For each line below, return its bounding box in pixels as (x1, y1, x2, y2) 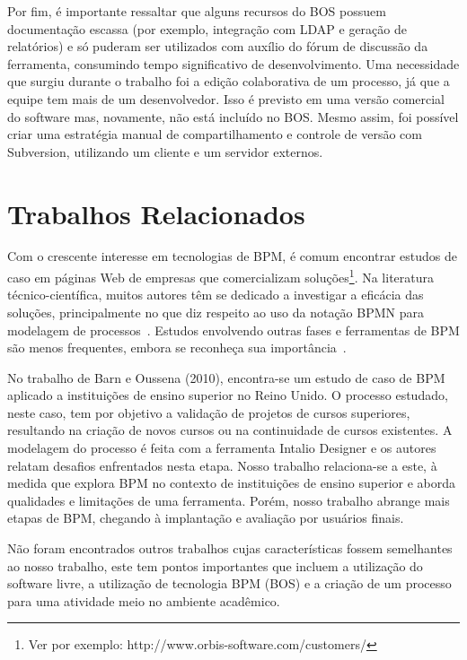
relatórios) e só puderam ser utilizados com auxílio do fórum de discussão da (7, 37, 428, 56)
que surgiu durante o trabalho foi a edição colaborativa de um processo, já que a (7, 72, 450, 91)
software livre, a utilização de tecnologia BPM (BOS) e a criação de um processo (7, 574, 452, 593)
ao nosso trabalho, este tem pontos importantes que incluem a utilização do (7, 556, 423, 575)
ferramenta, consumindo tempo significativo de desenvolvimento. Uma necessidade (7, 54, 460, 73)
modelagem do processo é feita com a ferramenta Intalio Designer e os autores (7, 439, 436, 457)
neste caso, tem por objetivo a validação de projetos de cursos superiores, (7, 403, 410, 421)
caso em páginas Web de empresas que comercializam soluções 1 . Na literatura (7, 265, 435, 286)
